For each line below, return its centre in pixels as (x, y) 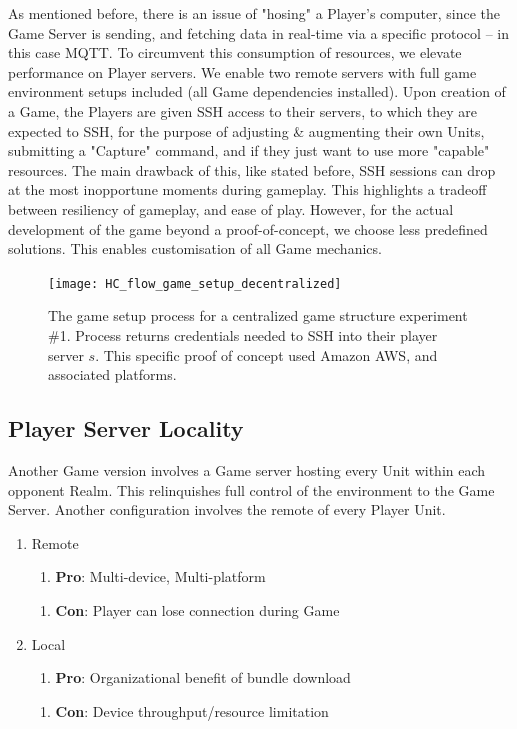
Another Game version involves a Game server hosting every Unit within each (247, 469)
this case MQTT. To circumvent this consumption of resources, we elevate (235, 52)
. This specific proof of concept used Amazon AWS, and (266, 354)
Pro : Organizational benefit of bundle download (203, 677)
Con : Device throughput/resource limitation (192, 710)
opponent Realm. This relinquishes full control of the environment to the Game (251, 489)
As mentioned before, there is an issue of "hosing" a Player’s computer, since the (254, 13)
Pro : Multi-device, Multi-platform (160, 576)
